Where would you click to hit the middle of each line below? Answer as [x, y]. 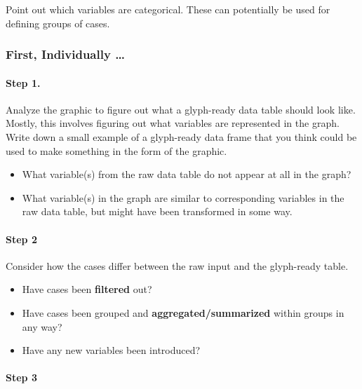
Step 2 [21, 239]
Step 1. [23, 82]
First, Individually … [65, 54]
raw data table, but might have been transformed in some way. [157, 211]
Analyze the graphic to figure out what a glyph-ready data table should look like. [181, 109]
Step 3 [21, 377]
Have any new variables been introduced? [111, 350]
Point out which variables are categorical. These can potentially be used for [168, 9]
